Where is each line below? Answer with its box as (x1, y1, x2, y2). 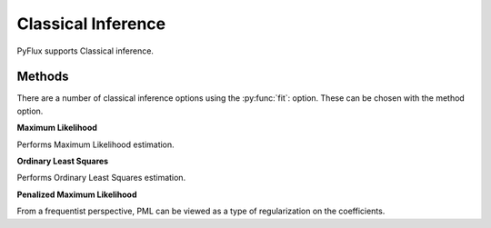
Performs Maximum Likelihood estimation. (16, 139, 175, 150)
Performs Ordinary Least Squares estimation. (16, 173, 186, 183)
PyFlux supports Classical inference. (16, 45, 155, 56)
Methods (16, 69, 69, 84)
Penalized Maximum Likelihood (16, 189, 137, 200)
